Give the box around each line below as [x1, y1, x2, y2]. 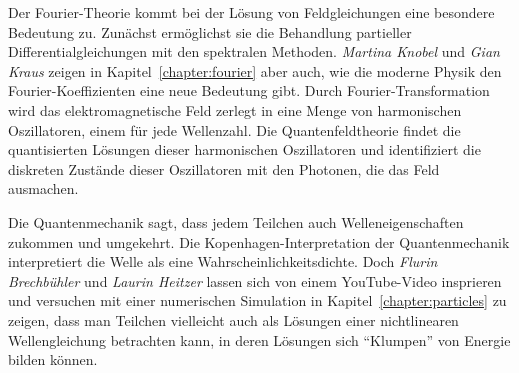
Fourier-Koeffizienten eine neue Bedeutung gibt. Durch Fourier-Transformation [8, 80, 490, 101]
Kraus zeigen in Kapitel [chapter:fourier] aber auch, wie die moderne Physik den [8, 60, 502, 81]
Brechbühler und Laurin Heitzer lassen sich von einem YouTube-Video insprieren [8, 270, 502, 291]
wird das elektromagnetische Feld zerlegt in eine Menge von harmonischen [8, 99, 462, 120]
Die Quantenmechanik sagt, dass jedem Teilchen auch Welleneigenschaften [8, 211, 464, 232]
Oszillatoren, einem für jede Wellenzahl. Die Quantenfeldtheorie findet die [8, 119, 461, 140]
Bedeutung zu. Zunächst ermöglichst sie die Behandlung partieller [8, 21, 412, 42]
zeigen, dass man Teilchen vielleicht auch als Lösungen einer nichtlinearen [8, 309, 459, 330]
